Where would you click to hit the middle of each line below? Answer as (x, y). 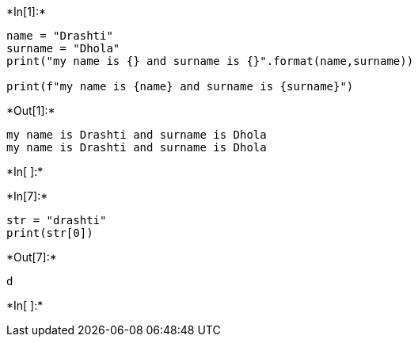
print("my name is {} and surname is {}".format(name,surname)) (210, 61)
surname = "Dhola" (63, 48)
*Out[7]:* (32, 257)
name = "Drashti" (60, 36)
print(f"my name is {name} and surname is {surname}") (180, 86)
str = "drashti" (57, 220)
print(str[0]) (50, 233)
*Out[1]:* (31, 111)
